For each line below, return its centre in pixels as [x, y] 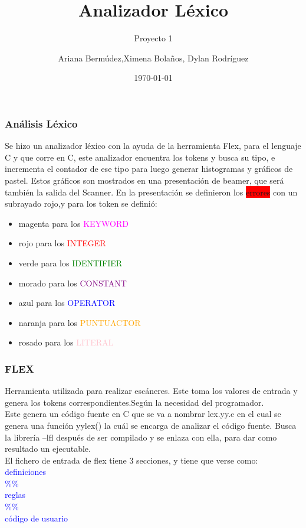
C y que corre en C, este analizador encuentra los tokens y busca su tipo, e [140, 157]
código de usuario [37, 518]
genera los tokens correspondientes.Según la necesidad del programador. [134, 402]
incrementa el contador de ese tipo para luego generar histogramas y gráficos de [149, 169]
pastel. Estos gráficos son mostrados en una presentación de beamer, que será [144, 180]
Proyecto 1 [153, 38]
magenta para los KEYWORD [74, 223]
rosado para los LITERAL [66, 342]
